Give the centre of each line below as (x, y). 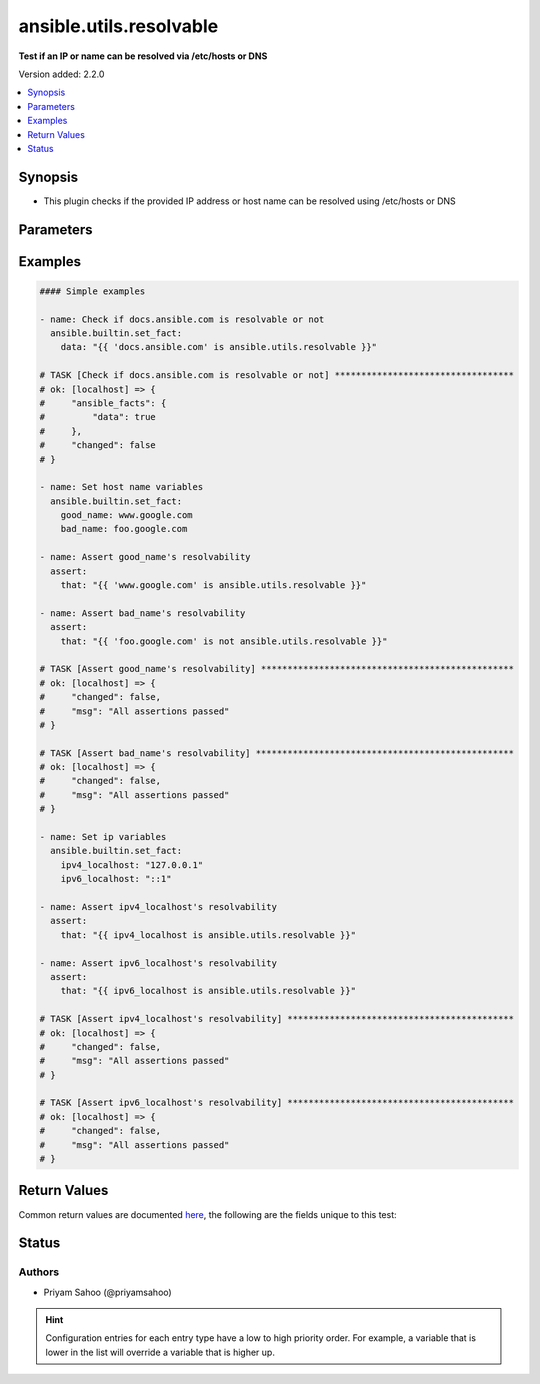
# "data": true (98, 417)
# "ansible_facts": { (103, 403)
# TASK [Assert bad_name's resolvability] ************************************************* (277, 753)
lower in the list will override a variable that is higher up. (160, 1352)
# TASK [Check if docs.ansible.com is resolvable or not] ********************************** (277, 375)
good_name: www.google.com (127, 515)
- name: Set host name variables (121, 487)
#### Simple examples (92, 291)
